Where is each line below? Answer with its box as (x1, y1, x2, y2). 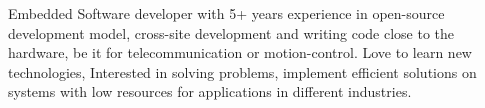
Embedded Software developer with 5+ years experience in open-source (8, 3, 445, 23)
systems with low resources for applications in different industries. (8, 81, 412, 102)
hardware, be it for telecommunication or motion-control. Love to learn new (8, 42, 472, 63)
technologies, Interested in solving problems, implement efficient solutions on (8, 61, 477, 82)
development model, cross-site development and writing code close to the (8, 22, 454, 43)
